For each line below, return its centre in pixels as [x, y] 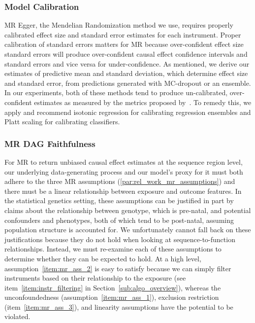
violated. [17, 316]
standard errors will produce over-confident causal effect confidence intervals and [126, 54]
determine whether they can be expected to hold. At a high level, [103, 258]
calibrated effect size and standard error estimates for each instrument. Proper [123, 34]
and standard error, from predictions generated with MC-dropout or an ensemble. [128, 83]
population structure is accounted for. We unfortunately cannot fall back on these [128, 230]
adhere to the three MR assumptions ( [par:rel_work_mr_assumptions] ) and [120, 181]
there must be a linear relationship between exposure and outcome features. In [123, 191]
